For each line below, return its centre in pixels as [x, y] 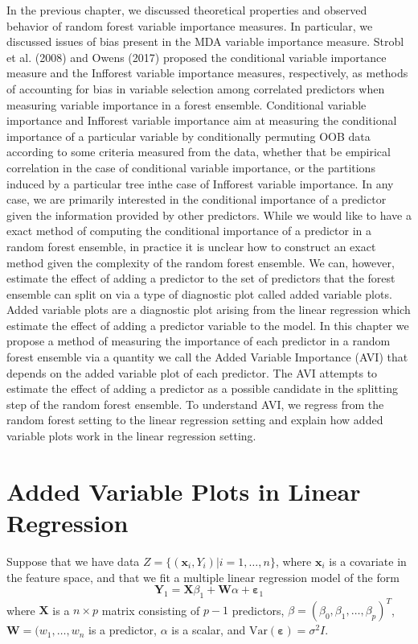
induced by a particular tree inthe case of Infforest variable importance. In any [200, 183]
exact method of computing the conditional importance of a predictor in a [189, 231]
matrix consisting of [151, 610]
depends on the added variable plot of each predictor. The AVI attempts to [192, 372]
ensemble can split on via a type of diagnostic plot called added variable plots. [199, 293]
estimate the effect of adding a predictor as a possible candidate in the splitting [202, 388]
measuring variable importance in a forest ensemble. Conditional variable [186, 104]
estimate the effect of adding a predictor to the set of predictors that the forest [201, 278]
